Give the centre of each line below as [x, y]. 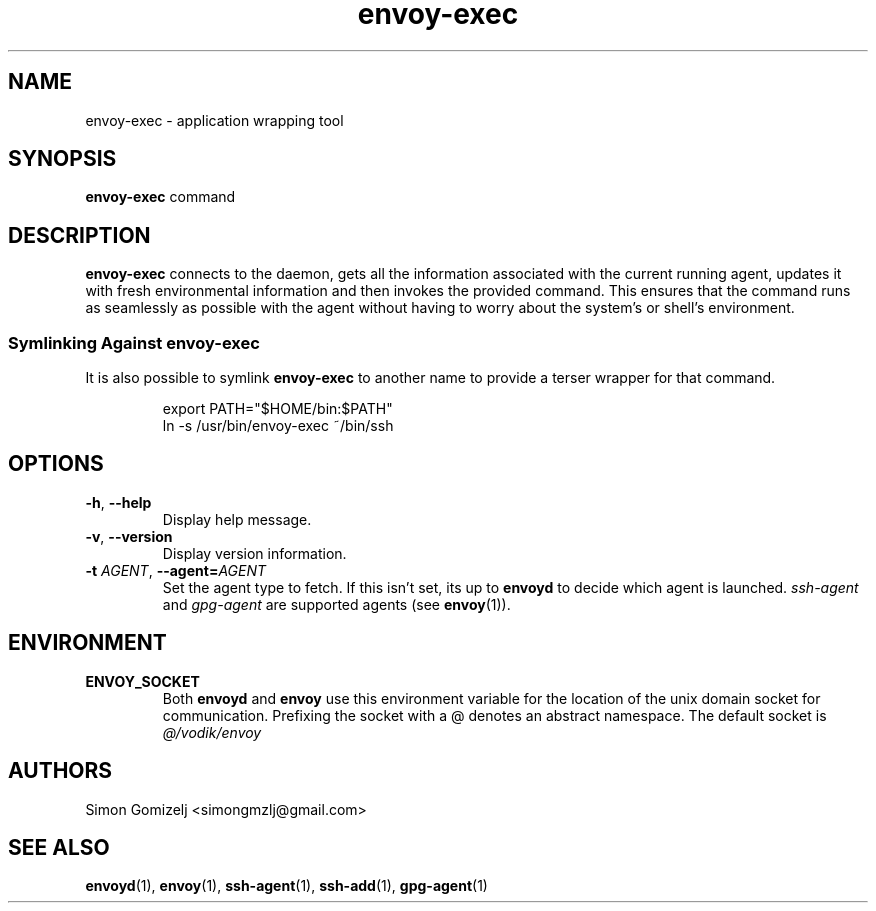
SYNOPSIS [62, 159]
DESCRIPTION [79, 235]
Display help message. [237, 519]
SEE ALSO [59, 847]
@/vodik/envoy [212, 732]
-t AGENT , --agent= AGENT [176, 570]
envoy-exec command [160, 197]
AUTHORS [60, 771]
